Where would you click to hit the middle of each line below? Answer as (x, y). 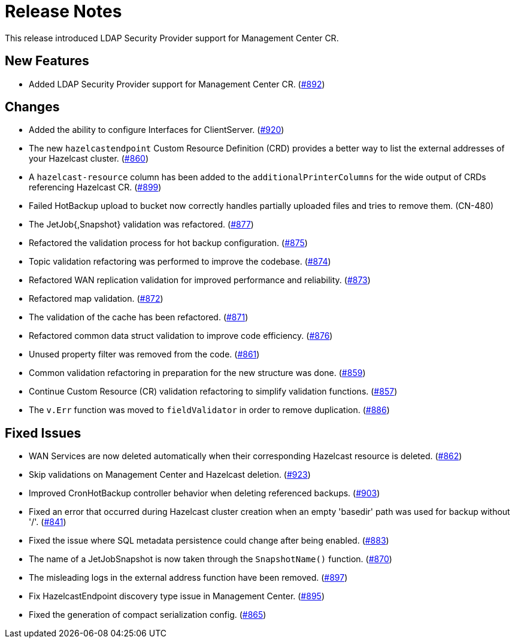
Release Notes (63, 11)
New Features (47, 61)
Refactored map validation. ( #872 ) (96, 299)
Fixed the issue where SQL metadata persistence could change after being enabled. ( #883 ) (209, 541)
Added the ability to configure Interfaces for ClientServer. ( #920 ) (157, 130)
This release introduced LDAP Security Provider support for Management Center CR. (172, 38)
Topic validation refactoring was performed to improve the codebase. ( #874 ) (180, 262)
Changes (32, 107)
